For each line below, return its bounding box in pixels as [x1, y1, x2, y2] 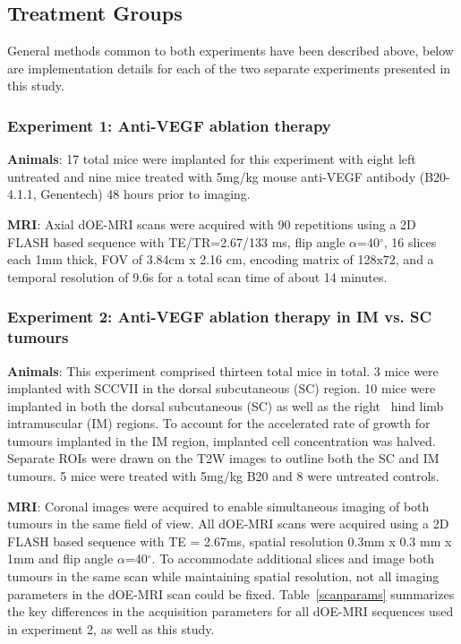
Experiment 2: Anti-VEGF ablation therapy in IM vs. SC [7, 305, 432, 328]
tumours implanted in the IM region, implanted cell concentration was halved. [7, 431, 436, 450]
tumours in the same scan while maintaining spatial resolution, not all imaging [7, 567, 440, 586]
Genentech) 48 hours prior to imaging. [40, 185, 251, 203]
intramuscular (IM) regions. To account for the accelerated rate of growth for [7, 414, 431, 433]
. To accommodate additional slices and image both [151, 549, 435, 568]
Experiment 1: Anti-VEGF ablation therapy [7, 114, 331, 136]
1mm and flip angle [7, 549, 114, 568]
